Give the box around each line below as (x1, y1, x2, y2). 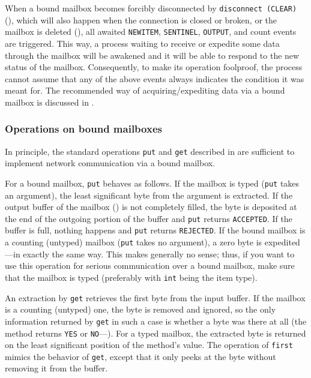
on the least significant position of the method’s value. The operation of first (5, 338, 293, 351)
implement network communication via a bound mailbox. (5, 157, 216, 169)
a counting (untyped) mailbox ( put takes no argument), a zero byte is (5, 236, 262, 248)
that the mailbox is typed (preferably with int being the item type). (5, 271, 258, 283)
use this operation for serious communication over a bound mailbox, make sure (5, 259, 295, 272)
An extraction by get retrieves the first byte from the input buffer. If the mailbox (5, 291, 306, 304)
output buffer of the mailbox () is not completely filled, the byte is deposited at (5, 200, 297, 213)
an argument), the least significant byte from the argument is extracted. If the (5, 188, 293, 201)
